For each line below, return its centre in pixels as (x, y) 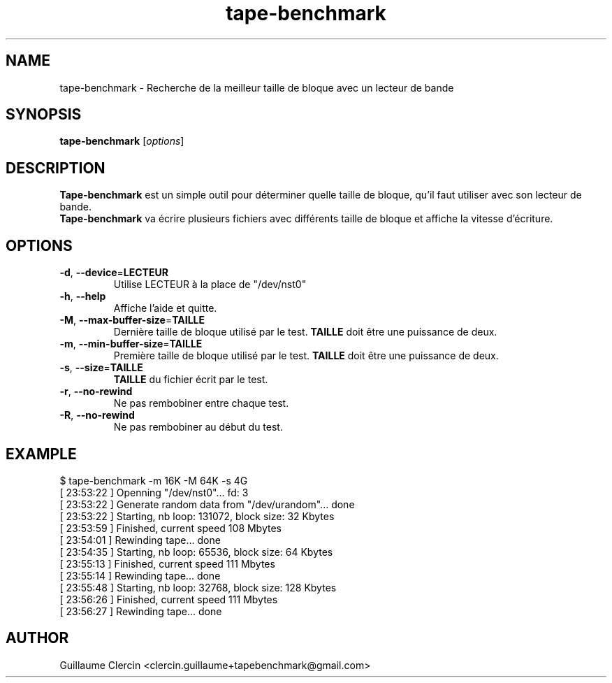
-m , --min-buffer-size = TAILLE (131, 344)
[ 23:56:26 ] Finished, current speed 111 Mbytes (169, 599)
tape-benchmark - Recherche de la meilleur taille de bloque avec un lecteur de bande (257, 87)
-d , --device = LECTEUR (114, 273)
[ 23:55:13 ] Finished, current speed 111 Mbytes (167, 563)
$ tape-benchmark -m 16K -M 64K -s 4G (154, 480)
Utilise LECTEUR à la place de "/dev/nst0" (210, 285)
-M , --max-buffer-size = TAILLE (132, 320)
